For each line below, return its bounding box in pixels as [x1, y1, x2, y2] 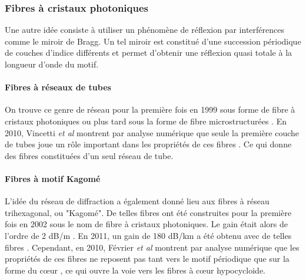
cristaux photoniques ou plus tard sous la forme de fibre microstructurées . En [5, 114, 287, 127]
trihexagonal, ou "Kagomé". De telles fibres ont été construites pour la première [5, 206, 292, 218]
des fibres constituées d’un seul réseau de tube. [5, 149, 174, 161]
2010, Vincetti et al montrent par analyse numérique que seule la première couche [5, 126, 300, 139]
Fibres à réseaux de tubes [5, 81, 111, 93]
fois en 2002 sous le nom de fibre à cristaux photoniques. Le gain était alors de [5, 218, 288, 230]
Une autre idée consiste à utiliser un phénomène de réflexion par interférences [5, 23, 284, 36]
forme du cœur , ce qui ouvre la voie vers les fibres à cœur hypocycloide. [5, 264, 266, 276]
